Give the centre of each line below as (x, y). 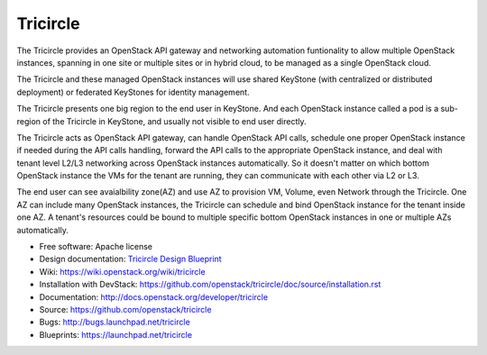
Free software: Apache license (96, 247)
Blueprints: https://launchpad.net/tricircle (116, 334)
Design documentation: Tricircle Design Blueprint (130, 259)
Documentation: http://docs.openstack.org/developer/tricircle (154, 296)
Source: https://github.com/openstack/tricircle (125, 309)
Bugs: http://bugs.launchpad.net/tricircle (115, 322)
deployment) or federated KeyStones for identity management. (133, 92)
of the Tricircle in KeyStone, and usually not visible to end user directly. (174, 121)
